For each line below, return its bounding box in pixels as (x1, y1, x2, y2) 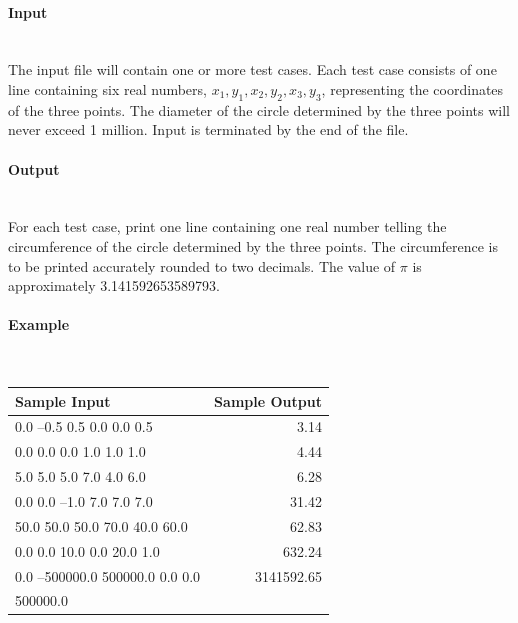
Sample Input (15, 390, 111, 411)
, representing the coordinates (321, 78, 504, 99)
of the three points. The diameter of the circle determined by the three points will (8, 99, 510, 120)
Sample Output (214, 390, 322, 411)
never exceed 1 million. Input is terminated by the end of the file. (8, 119, 409, 140)
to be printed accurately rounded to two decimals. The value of (8, 255, 396, 276)
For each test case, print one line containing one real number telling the (8, 216, 447, 237)
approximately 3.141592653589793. (8, 275, 221, 296)
